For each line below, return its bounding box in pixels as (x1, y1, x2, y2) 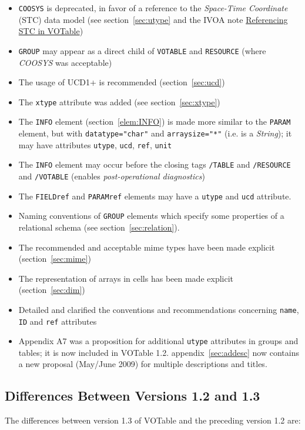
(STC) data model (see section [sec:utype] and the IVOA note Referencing (18, 13, 288, 25)
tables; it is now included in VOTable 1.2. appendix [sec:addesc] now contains (18, 346, 299, 358)
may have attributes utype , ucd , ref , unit (18, 138, 172, 151)
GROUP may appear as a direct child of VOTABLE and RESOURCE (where (18, 44, 266, 56)
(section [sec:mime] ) (18, 252, 91, 265)
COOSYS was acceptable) (18, 56, 112, 68)
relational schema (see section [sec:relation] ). (18, 221, 180, 233)
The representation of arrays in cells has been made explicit (18, 272, 234, 284)
